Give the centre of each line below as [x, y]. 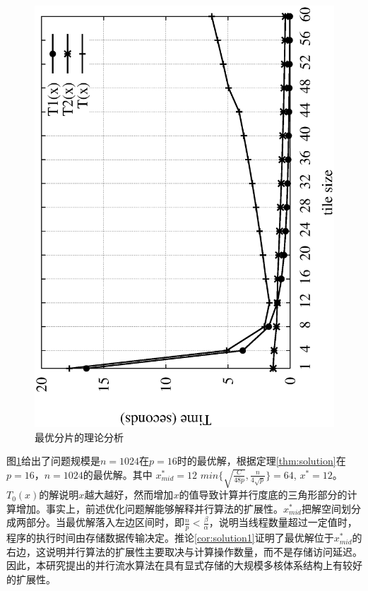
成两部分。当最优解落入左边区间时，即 [95, 522]
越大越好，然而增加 [129, 495]
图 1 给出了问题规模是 [53, 461]
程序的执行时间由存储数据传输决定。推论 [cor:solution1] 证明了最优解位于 [170, 538]
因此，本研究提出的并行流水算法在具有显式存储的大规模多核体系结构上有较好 [184, 565]
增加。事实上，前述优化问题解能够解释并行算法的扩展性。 [149, 508]
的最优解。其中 [118, 474]
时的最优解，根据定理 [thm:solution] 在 [261, 461]
